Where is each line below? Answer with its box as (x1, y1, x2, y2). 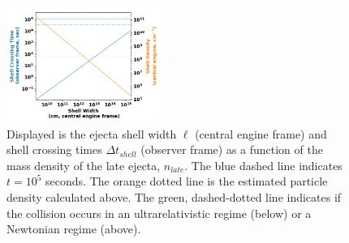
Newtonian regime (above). (6, 220, 141, 237)
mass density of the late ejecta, (6, 156, 161, 173)
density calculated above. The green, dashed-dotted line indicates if (6, 189, 342, 206)
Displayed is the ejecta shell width (6, 125, 177, 142)
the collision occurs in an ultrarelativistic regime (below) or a (6, 204, 312, 221)
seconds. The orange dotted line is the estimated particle (45, 173, 328, 190)
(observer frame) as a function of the (140, 141, 323, 158)
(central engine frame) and (195, 125, 327, 142)
